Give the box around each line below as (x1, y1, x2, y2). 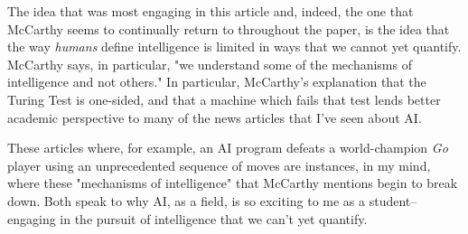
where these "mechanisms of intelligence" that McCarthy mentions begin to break (7, 173, 458, 192)
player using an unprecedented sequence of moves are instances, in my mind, (7, 155, 431, 174)
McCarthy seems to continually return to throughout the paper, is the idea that (7, 19, 450, 38)
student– (369, 191, 417, 210)
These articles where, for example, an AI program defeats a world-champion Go (7, 138, 448, 157)
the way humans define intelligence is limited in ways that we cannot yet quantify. (7, 37, 462, 56)
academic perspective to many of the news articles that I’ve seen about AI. (7, 108, 422, 126)
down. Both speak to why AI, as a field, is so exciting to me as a (7, 191, 366, 210)
